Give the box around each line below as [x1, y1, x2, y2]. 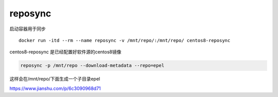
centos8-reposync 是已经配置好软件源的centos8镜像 [9, 49, 121, 55]
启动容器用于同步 [9, 26, 46, 32]
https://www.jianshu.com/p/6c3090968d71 [9, 85, 101, 91]
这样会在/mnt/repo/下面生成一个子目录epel [9, 76, 100, 82]
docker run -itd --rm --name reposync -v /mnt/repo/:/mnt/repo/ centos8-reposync [19, 37, 231, 43]
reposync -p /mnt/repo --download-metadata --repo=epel [20, 63, 165, 69]
